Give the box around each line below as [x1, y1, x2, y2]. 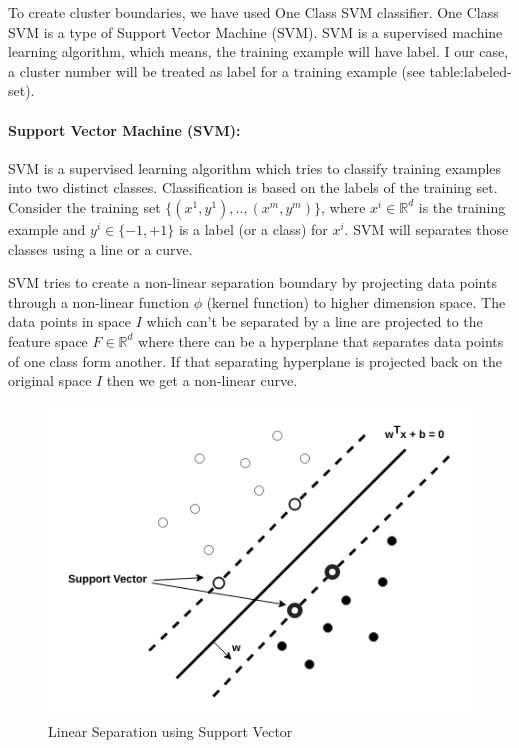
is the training [418, 196, 506, 217]
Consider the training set [8, 196, 161, 217]
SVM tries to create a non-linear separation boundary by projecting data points [8, 272, 497, 293]
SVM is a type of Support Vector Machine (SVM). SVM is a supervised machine [8, 21, 503, 42]
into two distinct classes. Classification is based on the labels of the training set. [8, 177, 498, 198]
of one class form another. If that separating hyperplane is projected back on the [8, 350, 503, 371]
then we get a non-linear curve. [106, 370, 298, 391]
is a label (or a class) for [178, 218, 328, 239]
